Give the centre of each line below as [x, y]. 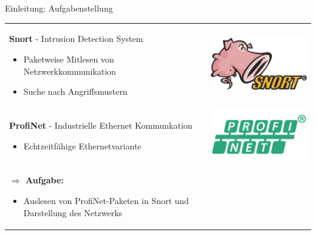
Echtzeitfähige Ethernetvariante [82, 146]
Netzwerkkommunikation [70, 71]
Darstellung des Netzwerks [73, 212]
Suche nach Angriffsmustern [75, 91]
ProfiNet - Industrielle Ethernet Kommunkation [101, 125]
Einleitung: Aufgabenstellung [59, 8]
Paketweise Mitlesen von [69, 59]
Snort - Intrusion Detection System [76, 39]
